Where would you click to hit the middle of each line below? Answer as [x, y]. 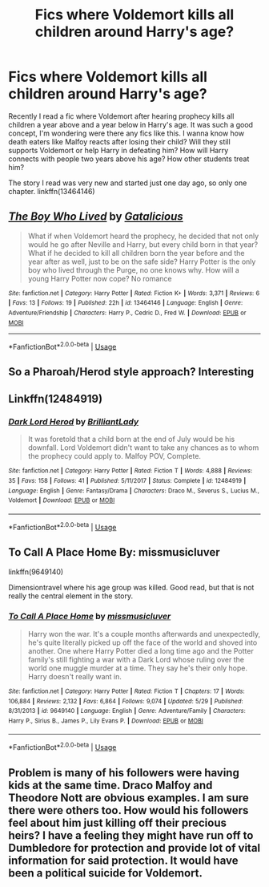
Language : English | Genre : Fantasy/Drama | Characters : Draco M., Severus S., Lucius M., [134, 491]
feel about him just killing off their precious [117, 822]
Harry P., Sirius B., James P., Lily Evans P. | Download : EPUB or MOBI [106, 721]
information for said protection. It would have [123, 860]
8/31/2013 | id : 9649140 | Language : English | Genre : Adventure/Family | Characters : [127, 711]
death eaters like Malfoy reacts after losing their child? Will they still [119, 141]
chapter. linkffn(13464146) [52, 191]
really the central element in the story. [71, 596]
